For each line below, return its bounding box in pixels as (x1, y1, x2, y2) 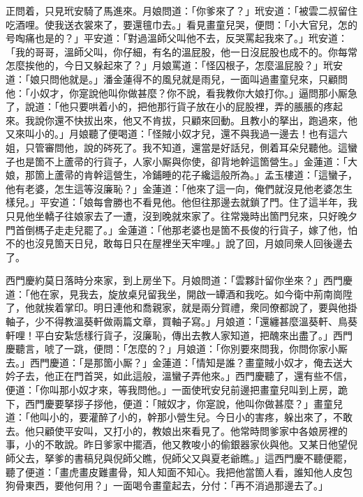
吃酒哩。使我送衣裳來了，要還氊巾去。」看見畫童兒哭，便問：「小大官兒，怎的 (6, 17, 357, 31)
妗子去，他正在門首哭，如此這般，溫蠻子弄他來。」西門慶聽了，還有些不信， (6, 369, 353, 383)
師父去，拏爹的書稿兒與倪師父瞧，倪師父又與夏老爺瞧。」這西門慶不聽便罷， (6, 451, 353, 465)
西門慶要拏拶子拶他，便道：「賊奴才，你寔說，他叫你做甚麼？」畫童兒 (24, 396, 343, 410)
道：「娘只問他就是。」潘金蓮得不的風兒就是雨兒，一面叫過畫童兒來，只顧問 (6, 71, 348, 86)
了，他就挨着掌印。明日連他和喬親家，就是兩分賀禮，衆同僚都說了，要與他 (6, 300, 348, 315)
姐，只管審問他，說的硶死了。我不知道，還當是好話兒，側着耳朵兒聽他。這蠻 (6, 140, 357, 154)
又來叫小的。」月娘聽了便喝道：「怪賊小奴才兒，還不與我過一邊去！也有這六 (6, 126, 348, 141)
